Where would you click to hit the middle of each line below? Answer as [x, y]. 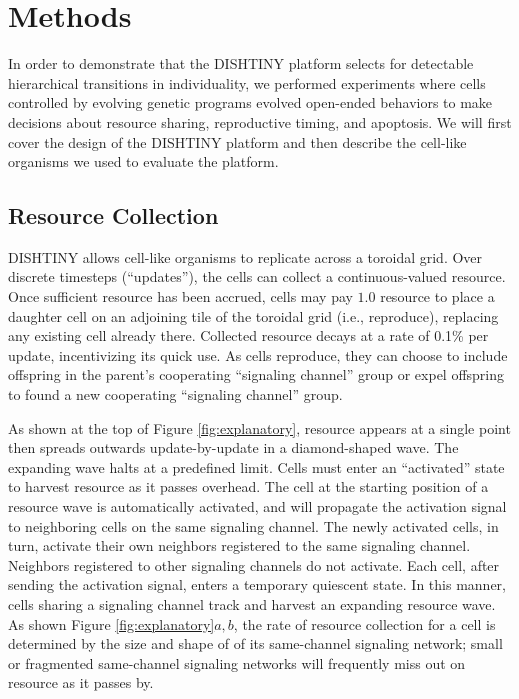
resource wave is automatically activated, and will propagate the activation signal [257, 506]
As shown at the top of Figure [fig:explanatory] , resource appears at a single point [259, 427]
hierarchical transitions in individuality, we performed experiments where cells [247, 82]
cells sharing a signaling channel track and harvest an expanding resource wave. [252, 603]
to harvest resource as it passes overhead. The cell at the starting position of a [248, 486]
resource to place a [437, 296]
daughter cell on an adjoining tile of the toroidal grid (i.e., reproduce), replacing [253, 315]
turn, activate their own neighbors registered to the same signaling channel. [239, 545]
